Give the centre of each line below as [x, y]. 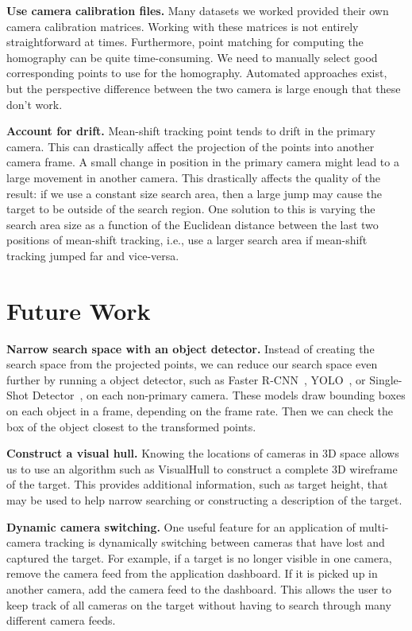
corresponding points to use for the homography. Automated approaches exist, [197, 73]
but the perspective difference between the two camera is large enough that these [204, 88]
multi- [374, 526]
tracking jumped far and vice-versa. [93, 255]
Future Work [79, 310]
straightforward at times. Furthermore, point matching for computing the [185, 42]
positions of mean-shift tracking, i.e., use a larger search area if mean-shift [187, 240]
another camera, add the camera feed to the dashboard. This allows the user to [199, 588]
